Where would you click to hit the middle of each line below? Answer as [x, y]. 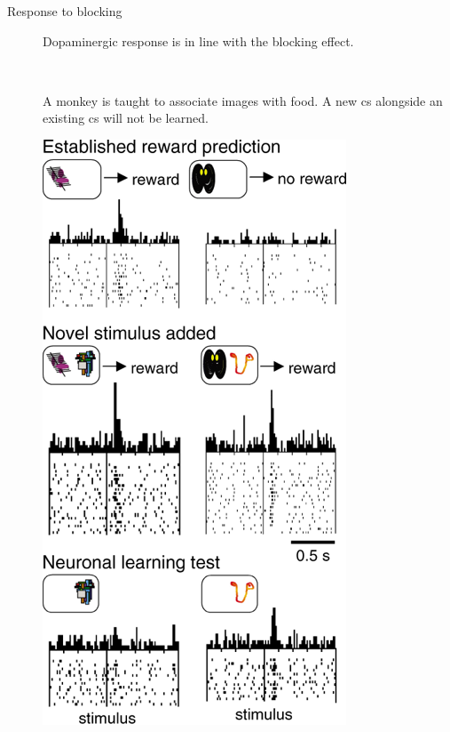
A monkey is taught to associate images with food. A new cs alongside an [243, 100]
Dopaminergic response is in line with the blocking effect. [198, 40]
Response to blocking [65, 11]
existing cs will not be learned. [126, 118]
